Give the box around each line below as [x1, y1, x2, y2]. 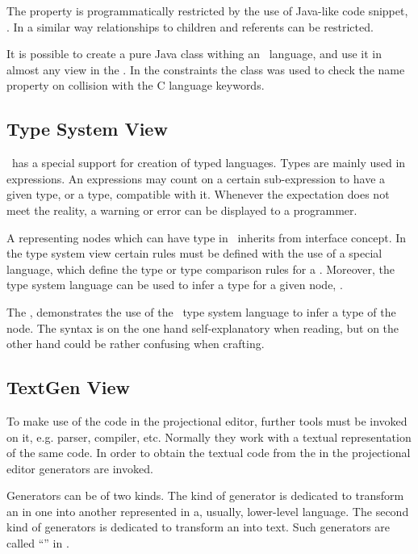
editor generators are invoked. [6, 460, 153, 476]
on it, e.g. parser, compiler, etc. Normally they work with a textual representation [6, 428, 412, 445]
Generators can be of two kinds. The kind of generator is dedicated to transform [6, 487, 404, 504]
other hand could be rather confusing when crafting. [6, 335, 265, 352]
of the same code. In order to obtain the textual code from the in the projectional [6, 444, 411, 461]
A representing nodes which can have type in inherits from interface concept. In [6, 229, 407, 246]
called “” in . [6, 535, 69, 552]
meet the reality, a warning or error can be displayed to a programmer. [6, 201, 357, 218]
